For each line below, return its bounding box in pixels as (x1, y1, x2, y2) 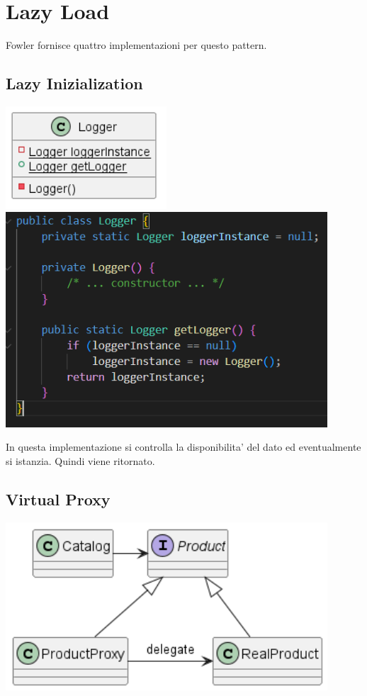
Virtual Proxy (6, 488, 111, 510)
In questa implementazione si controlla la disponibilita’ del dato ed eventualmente (6, 439, 361, 454)
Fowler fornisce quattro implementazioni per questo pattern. (6, 38, 267, 52)
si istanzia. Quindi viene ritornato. (6, 454, 155, 468)
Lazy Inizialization (6, 72, 143, 94)
